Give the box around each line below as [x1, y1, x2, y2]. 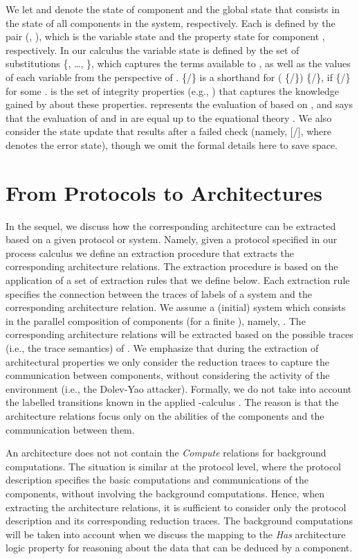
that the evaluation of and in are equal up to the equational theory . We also [6, 110, 332, 125]
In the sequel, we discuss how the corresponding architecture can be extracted [6, 218, 336, 233]
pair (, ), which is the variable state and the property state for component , [6, 29, 325, 44]
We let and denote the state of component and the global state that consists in [6, 2, 340, 16]
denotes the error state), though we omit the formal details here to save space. [6, 137, 338, 152]
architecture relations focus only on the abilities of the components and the [6, 408, 324, 423]
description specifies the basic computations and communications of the [6, 472, 309, 487]
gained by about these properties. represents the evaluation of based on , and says [6, 97, 353, 112]
